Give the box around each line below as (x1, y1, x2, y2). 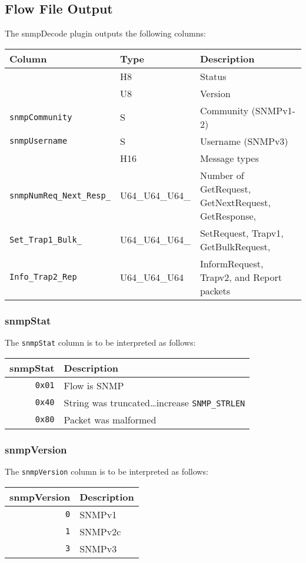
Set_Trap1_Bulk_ (9, 234, 82, 244)
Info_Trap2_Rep (9, 272, 77, 282)
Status (199, 69, 227, 83)
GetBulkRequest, (199, 239, 271, 253)
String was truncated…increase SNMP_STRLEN (64, 395, 245, 409)
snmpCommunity (9, 112, 72, 122)
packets (199, 283, 231, 297)
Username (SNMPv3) (199, 134, 288, 148)
